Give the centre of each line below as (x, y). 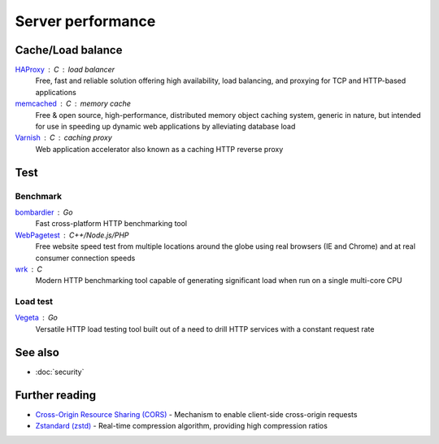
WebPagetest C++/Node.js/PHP (72, 235)
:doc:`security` (60, 372)
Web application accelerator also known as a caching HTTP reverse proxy (159, 149)
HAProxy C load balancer (65, 70)
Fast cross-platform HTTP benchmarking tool (111, 224)
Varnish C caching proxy (64, 137)
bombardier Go (44, 212)
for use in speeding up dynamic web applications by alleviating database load (165, 127)
